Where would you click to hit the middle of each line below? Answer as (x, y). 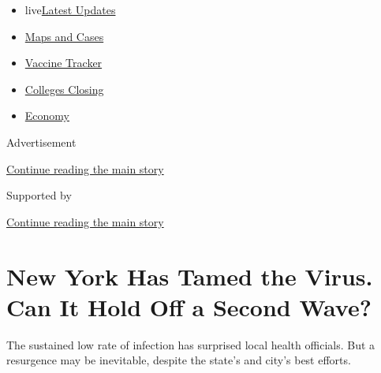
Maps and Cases (64, 36)
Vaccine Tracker (64, 63)
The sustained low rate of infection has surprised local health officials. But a (191, 344)
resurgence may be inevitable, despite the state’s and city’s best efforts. (179, 360)
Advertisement (41, 142)
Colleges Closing (64, 89)
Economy (47, 116)
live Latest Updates (70, 9)
